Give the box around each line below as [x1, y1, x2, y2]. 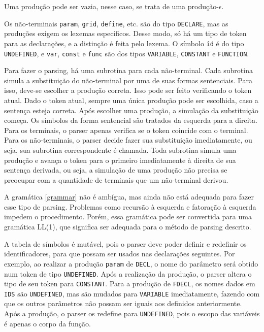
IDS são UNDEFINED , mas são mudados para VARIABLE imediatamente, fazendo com [4, 288, 260, 298]
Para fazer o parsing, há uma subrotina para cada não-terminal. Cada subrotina [4, 65, 253, 76]
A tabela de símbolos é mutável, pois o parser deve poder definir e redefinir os [4, 238, 247, 249]
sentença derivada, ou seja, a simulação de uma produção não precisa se [4, 164, 227, 175]
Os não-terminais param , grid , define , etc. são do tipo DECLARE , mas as [4, 18, 228, 28]
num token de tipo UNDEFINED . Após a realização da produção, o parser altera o [4, 268, 252, 279]
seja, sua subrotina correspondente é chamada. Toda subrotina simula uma [4, 144, 237, 155]
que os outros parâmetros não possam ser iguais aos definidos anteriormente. [4, 298, 242, 309]
